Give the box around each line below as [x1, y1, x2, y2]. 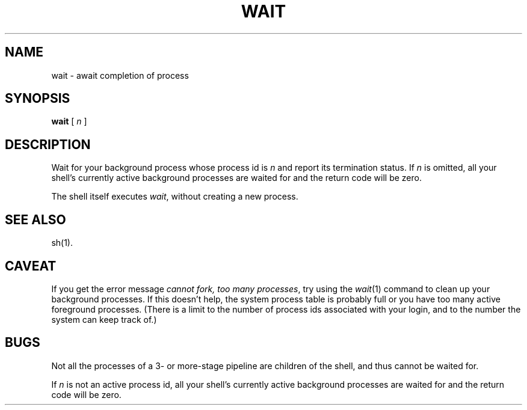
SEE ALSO [5, 212, 66, 227]
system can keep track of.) [51, 314, 157, 325]
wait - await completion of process [51, 70, 189, 81]
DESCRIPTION [5, 136, 91, 152]
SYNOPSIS [5, 91, 70, 106]
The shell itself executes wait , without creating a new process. [51, 191, 298, 202]
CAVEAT [5, 258, 57, 274]
